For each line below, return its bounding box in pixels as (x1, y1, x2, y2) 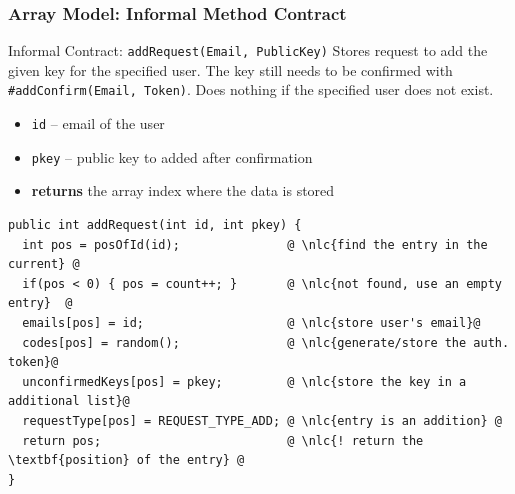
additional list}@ (8, 394, 130, 409)
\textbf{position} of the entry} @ (8, 453, 245, 468)
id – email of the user (31, 113, 165, 134)
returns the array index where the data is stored (31, 180, 335, 201)
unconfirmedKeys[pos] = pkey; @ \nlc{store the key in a (22, 374, 467, 389)
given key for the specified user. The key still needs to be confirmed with (8, 59, 453, 80)
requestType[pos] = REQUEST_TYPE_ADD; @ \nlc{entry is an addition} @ (22, 413, 502, 428)
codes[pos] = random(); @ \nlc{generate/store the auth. (22, 335, 510, 350)
